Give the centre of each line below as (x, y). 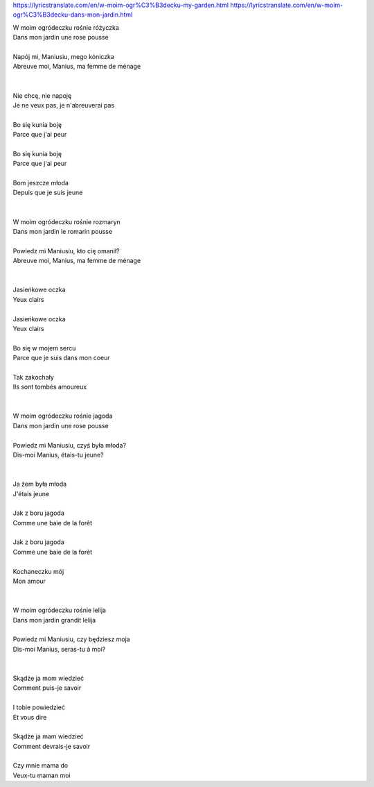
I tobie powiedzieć (39, 707)
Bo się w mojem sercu (44, 348)
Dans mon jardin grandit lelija (54, 620)
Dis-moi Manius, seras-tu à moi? (59, 649)
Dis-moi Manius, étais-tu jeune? (58, 455)
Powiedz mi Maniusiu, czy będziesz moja (72, 639)
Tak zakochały (34, 377)
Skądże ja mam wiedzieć (48, 736)
